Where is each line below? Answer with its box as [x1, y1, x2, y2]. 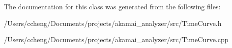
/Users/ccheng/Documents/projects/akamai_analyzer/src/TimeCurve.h [4, 18, 222, 28]
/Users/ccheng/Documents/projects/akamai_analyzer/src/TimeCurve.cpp [4, 34, 229, 45]
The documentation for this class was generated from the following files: [4, 1, 221, 11]
